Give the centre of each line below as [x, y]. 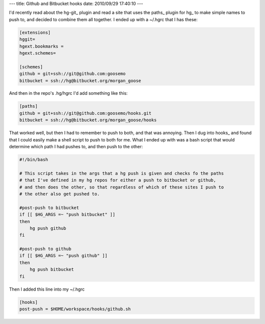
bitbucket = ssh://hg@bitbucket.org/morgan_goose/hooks [88, 120]
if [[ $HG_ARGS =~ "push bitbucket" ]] [67, 215]
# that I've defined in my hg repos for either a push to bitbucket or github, [118, 180]
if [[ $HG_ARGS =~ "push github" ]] [64, 256]
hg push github [48, 228]
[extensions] [35, 32]
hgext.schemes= [38, 53]
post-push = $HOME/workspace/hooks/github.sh [75, 309]
